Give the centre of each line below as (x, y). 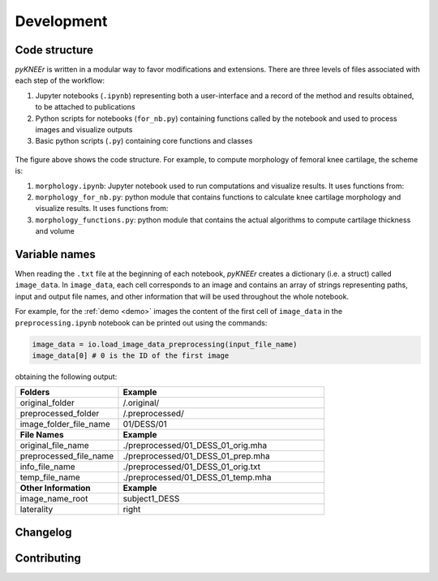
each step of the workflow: (60, 80)
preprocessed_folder (60, 414)
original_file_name (54, 445)
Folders (35, 392)
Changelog (43, 532)
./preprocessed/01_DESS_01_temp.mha (197, 477)
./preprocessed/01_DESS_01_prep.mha (197, 456)
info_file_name (48, 467)
